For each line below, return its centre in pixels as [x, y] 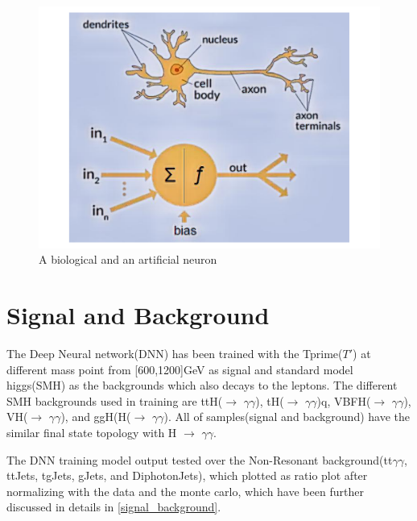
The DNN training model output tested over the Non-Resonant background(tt [200, 459]
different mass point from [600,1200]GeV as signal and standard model [180, 369]
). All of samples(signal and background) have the [287, 417]
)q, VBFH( [344, 400]
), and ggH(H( [96, 417]
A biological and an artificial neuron [128, 259]
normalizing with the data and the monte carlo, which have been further [185, 491]
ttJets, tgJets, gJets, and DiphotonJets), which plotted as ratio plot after [187, 475]
